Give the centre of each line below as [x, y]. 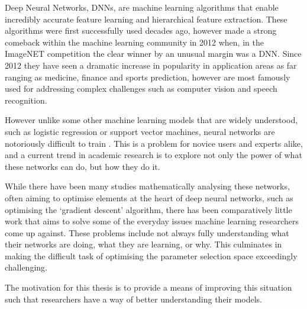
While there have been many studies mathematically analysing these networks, [147, 186]
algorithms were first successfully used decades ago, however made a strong [141, 30]
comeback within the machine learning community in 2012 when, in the [134, 42]
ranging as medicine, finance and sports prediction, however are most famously [148, 77]
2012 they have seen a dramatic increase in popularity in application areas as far [151, 65]
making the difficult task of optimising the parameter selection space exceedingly [151, 255]
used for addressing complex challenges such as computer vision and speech [141, 88]
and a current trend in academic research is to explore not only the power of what [153, 155]
